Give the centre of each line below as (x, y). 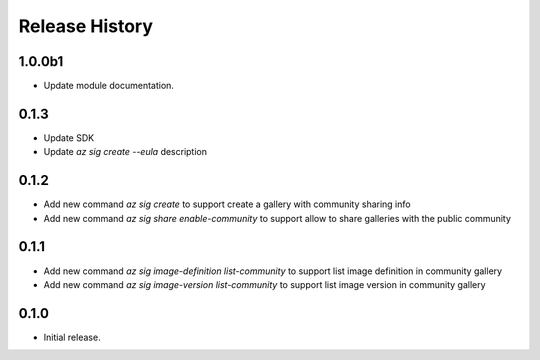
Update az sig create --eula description (125, 152)
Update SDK (69, 137)
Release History (86, 26)
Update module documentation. (109, 86)
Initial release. (72, 337)
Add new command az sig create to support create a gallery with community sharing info (227, 204)
